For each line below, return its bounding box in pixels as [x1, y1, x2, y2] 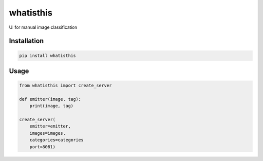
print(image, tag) [29, 103, 74, 109]
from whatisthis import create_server [19, 83, 112, 89]
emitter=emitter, [29, 124, 71, 129]
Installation [9, 37, 44, 45]
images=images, [29, 130, 66, 136]
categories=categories [29, 137, 84, 143]
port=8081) [29, 144, 56, 149]
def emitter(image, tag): [19, 96, 81, 102]
